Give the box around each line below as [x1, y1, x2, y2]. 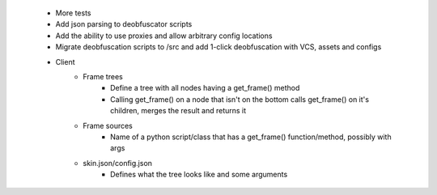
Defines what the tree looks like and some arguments [110, 170, 288, 180]
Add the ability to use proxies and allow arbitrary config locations [55, 31, 273, 40]
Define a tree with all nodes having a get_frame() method [110, 83, 300, 93]
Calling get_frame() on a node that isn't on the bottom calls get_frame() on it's [110, 94, 370, 104]
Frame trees [83, 71, 123, 81]
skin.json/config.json [83, 158, 153, 167]
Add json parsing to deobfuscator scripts [55, 19, 193, 29]
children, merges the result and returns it [110, 106, 247, 116]
